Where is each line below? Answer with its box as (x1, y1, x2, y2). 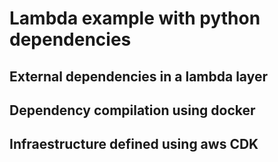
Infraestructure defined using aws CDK (9, 136, 259, 153)
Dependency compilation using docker (9, 102, 256, 119)
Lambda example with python (9, 7, 261, 30)
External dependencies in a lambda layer (9, 68, 268, 85)
